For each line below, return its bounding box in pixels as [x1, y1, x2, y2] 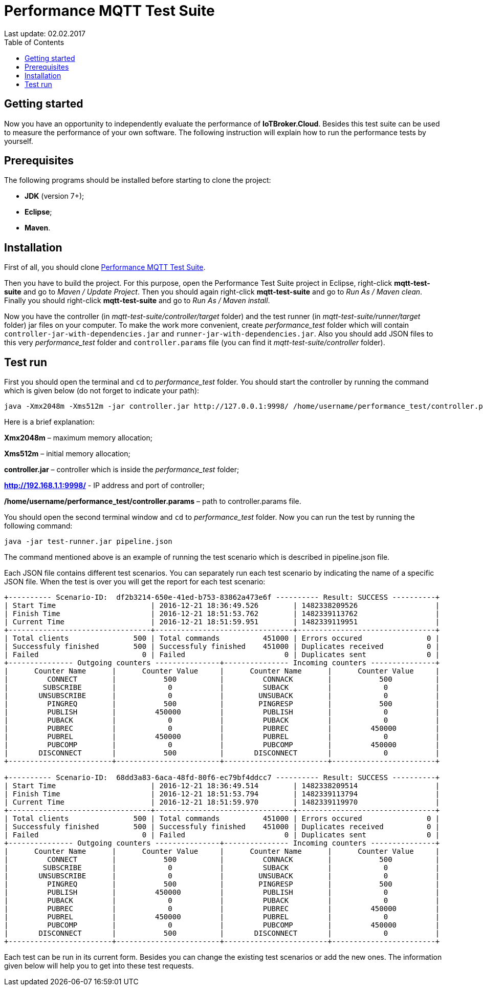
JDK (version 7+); [25, 192, 84, 201]
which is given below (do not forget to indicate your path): [4, 386, 200, 395]
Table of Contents [4, 37, 64, 47]
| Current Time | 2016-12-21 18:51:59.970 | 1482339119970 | [4, 798, 440, 807]
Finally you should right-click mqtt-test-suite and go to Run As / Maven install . [4, 296, 270, 305]
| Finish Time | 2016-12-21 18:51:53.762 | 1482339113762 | [4, 609, 440, 618]
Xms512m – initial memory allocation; [4, 449, 130, 458]
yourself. [4, 136, 33, 145]
